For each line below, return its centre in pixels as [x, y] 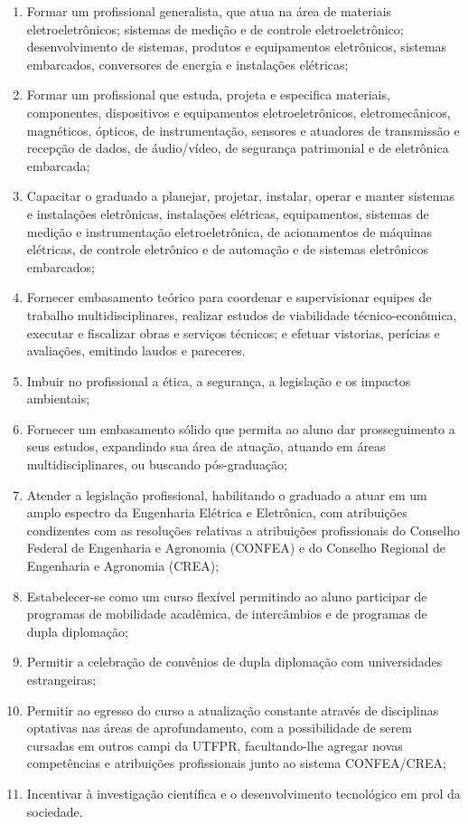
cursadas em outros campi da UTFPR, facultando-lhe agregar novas [215, 745]
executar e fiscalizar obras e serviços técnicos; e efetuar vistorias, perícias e [233, 332]
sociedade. [55, 811]
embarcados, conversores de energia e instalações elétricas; [187, 64]
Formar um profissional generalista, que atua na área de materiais [209, 11]
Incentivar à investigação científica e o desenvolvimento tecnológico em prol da [243, 793]
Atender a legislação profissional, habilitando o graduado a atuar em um [227, 494]
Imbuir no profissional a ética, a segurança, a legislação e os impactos [219, 380]
